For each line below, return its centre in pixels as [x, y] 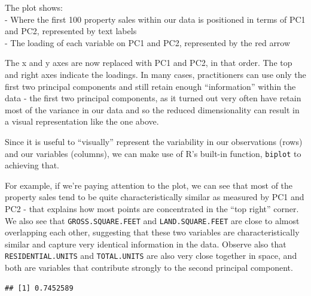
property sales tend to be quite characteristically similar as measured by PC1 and [155, 197]
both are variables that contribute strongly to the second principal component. [149, 268]
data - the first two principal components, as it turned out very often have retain [153, 98]
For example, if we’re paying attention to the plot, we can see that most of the [149, 185]
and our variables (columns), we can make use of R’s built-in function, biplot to [153, 153]
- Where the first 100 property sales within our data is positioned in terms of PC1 [155, 19]
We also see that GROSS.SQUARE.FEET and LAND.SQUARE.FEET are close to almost [152, 220]
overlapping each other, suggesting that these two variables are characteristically [152, 232]
